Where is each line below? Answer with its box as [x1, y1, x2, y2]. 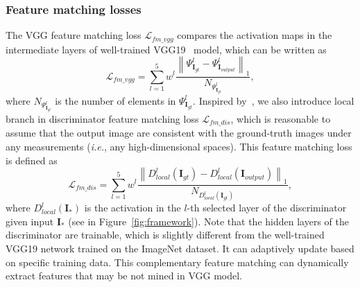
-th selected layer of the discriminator [187, 200, 347, 215]
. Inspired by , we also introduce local [193, 93, 354, 107]
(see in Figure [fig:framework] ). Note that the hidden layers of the [68, 214, 349, 228]
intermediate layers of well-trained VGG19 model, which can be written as [6, 42, 327, 56]
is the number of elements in [55, 93, 176, 107]
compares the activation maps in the [177, 28, 332, 42]
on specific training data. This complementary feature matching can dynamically [6, 254, 349, 269]
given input [6, 214, 54, 228]
